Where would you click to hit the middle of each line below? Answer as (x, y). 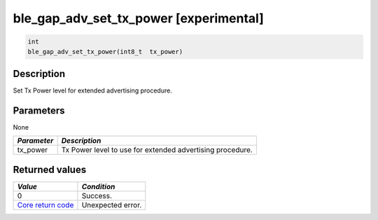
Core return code (45, 205)
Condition (98, 186)
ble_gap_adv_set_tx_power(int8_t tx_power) (105, 51)
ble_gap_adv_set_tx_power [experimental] (138, 18)
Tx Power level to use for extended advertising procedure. (157, 150)
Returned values (50, 169)
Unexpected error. (112, 205)
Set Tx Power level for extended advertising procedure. (93, 90)
